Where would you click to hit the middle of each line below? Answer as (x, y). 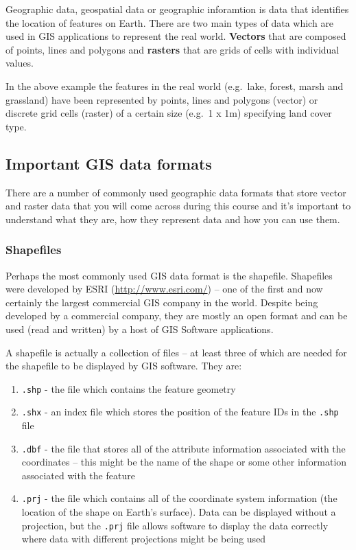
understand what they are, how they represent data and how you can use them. (173, 219)
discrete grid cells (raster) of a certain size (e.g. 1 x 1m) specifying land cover (169, 113)
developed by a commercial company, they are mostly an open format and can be (177, 316)
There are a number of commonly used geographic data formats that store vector (176, 192)
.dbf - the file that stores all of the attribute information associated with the (183, 448)
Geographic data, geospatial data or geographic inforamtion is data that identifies (177, 9)
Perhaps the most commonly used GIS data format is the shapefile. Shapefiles (169, 275)
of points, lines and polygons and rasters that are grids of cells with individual (173, 49)
